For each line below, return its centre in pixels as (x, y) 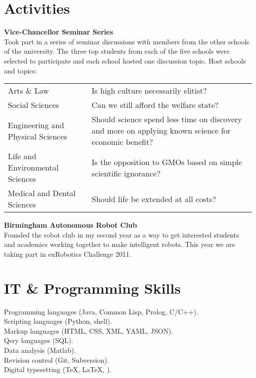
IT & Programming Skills (93, 288)
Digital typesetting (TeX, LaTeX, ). (58, 369)
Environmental (33, 168)
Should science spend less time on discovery (167, 119)
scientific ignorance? (126, 173)
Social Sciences (33, 105)
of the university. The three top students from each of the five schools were (117, 51)
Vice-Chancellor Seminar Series (59, 32)
